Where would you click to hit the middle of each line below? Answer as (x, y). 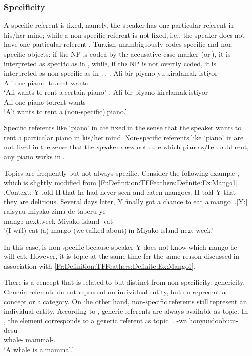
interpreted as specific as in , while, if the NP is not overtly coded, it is (110, 63)
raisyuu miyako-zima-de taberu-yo (55, 211)
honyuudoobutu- (214, 320)
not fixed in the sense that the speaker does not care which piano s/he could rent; (126, 147)
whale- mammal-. (30, 340)
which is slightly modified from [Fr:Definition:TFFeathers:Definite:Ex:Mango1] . (122, 182)
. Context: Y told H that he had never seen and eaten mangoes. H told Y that (120, 192)
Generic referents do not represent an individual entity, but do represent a (115, 292)
